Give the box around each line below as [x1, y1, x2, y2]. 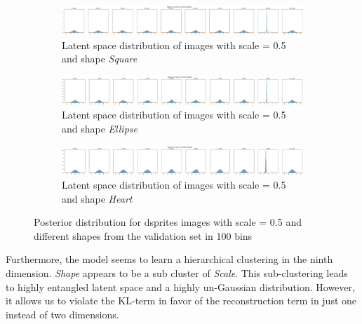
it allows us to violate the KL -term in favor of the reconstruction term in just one [6, 293, 357, 308]
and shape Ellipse [62, 121, 138, 135]
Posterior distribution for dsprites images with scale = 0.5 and [34, 215, 302, 229]
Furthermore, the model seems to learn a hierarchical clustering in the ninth [6, 252, 333, 266]
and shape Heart [62, 191, 133, 205]
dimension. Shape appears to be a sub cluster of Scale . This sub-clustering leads [6, 266, 348, 281]
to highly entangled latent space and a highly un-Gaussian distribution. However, [6, 279, 355, 294]
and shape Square [62, 51, 138, 66]
